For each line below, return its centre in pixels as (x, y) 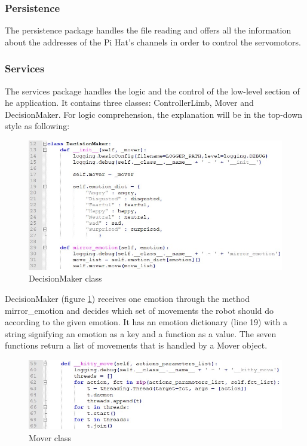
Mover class (50, 437)
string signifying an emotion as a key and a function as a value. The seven (141, 333)
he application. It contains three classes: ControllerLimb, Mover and (129, 103)
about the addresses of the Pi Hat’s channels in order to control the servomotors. (153, 42)
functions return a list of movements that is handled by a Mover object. (136, 345)
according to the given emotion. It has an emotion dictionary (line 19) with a (146, 322)
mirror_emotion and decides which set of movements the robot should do (139, 310)
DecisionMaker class (65, 278)
